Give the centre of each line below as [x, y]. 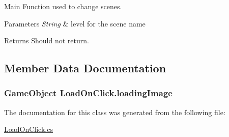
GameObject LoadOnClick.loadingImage [88, 93]
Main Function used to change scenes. [63, 6]
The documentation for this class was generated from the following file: [115, 112]
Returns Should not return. [47, 40]
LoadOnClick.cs [28, 129]
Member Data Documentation [85, 68]
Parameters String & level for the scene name [75, 23]
